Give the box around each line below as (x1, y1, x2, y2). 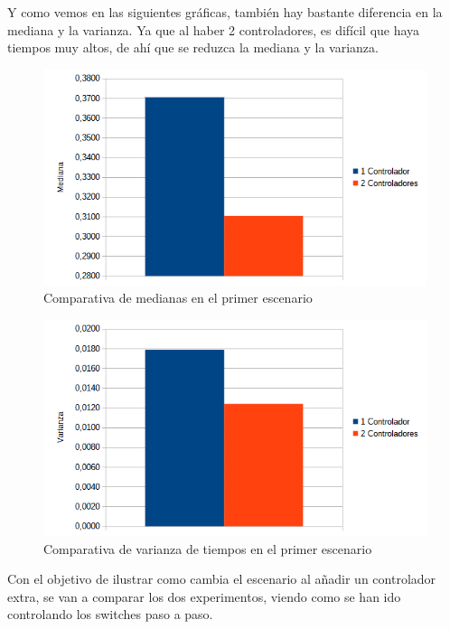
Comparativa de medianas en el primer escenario (43, 288, 313, 307)
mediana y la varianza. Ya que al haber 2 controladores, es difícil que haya (7, 20, 420, 39)
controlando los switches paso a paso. (7, 605, 213, 624)
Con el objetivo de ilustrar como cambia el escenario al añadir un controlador (7, 569, 436, 588)
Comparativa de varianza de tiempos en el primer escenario (43, 539, 372, 558)
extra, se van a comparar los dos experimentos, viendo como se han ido (7, 587, 401, 606)
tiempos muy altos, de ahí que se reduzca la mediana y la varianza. (7, 38, 379, 57)
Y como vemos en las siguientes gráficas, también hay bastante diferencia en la (7, 3, 443, 21)
